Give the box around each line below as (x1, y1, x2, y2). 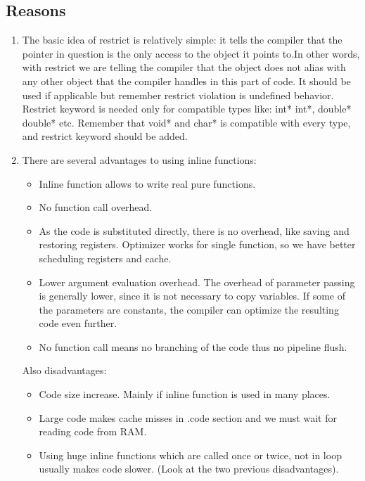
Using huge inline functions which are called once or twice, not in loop (39, 447, 342, 462)
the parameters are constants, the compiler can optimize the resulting (39, 302, 339, 316)
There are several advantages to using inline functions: (22, 152, 257, 167)
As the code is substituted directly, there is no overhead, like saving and (39, 223, 350, 238)
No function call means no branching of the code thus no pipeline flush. (39, 339, 347, 354)
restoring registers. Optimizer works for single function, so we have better (39, 237, 356, 252)
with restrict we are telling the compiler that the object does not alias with (22, 60, 346, 75)
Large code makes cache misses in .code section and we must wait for (39, 410, 337, 425)
